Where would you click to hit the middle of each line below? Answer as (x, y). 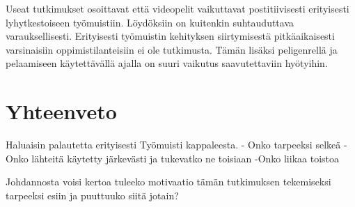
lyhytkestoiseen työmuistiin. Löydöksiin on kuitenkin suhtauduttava (150, 22)
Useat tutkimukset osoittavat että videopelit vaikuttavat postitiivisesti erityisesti (177, 8)
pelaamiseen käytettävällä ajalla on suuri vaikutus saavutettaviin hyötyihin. (167, 63)
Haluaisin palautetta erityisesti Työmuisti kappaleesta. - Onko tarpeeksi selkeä (173, 145)
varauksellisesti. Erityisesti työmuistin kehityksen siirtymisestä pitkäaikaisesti (170, 36)
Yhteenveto (61, 111)
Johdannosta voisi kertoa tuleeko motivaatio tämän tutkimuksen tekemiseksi (168, 182)
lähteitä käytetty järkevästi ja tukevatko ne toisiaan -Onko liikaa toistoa (185, 158)
